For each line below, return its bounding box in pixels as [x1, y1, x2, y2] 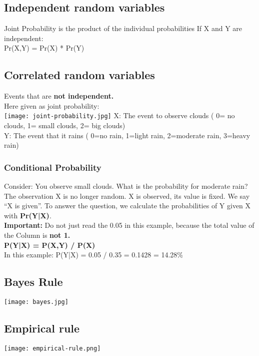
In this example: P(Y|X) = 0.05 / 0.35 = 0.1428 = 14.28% [4, 249, 183, 260]
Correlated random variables [4, 67, 155, 83]
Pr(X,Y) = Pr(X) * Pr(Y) [4, 43, 84, 53]
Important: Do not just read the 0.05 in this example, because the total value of [4, 220, 254, 230]
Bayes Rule [4, 274, 63, 289]
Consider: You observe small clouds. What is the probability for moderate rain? [4, 181, 248, 191]
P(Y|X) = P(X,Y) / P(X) [4, 239, 95, 250]
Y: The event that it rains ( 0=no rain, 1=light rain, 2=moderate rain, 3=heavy [4, 130, 250, 140]
